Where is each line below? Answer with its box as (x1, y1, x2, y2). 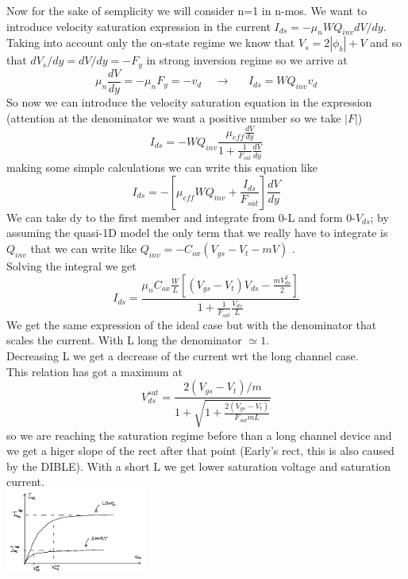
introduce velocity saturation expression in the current (6, 17, 271, 34)
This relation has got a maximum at (6, 363, 183, 379)
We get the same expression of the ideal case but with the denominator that (6, 316, 377, 332)
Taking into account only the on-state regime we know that (6, 34, 295, 51)
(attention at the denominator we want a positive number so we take (6, 109, 341, 126)
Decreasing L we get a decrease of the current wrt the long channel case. (6, 347, 359, 363)
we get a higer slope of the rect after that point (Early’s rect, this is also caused (6, 442, 395, 459)
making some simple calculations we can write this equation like (6, 159, 318, 176)
